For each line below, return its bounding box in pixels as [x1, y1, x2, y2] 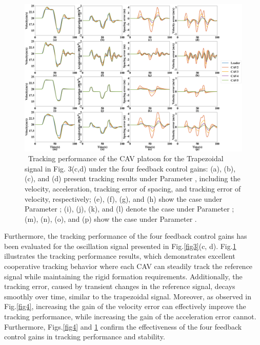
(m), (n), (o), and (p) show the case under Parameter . [25, 213, 197, 224]
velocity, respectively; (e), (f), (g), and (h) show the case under [25, 193, 222, 204]
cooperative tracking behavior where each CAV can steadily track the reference [4, 261, 253, 272]
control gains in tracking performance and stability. [4, 331, 165, 342]
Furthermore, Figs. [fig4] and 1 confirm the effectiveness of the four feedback [4, 321, 242, 332]
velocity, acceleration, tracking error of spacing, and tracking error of [25, 183, 241, 194]
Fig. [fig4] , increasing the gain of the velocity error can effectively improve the [4, 301, 246, 312]
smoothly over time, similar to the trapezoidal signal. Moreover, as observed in [4, 291, 252, 301]
